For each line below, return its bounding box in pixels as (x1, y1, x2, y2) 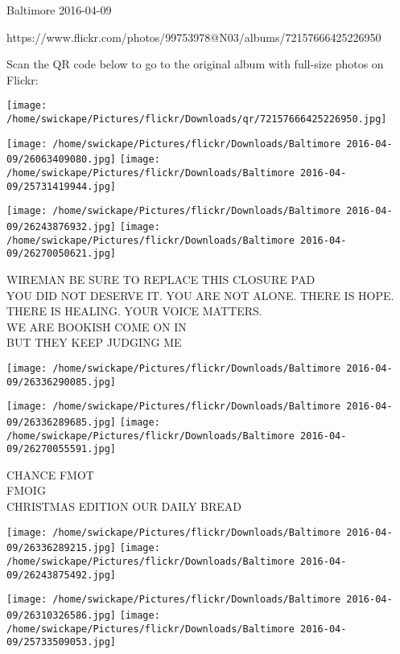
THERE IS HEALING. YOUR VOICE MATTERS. (6, 302, 262, 319)
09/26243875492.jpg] (6, 569, 117, 581)
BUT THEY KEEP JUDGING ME (6, 334, 182, 351)
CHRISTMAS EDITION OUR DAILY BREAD (6, 498, 242, 515)
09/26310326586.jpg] (6, 609, 117, 621)
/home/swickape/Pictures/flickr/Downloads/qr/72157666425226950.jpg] (6, 113, 387, 125)
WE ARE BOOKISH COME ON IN (6, 318, 187, 335)
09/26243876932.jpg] (6, 220, 117, 232)
